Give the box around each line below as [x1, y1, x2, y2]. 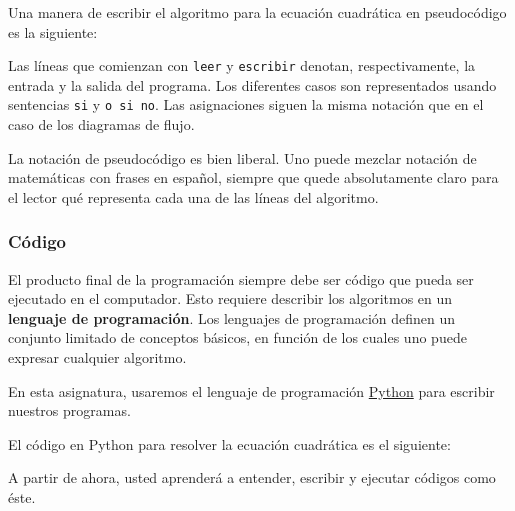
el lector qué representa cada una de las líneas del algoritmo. [8, 186, 379, 207]
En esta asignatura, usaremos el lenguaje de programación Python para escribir [8, 380, 495, 401]
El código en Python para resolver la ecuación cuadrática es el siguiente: [8, 433, 451, 454]
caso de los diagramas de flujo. [8, 114, 195, 135]
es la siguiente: [8, 21, 98, 42]
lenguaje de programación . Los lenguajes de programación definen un [8, 307, 456, 328]
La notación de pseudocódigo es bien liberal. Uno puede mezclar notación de [8, 147, 477, 168]
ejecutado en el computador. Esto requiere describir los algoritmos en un [8, 288, 453, 309]
